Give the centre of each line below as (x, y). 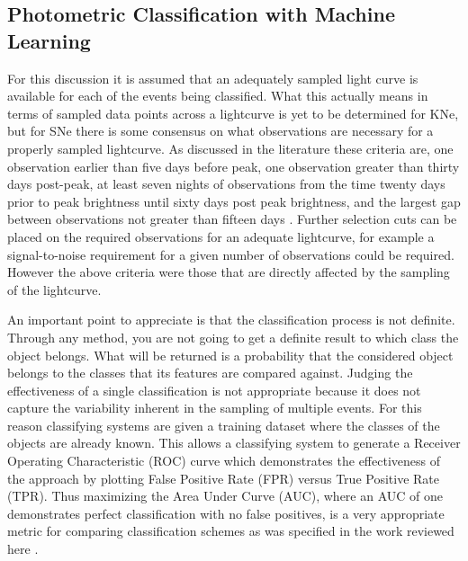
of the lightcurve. (54, 289)
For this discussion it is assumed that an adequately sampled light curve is (213, 78)
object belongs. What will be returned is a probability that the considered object (230, 355)
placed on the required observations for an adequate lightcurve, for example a (221, 236)
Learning (49, 40)
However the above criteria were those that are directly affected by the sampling (229, 272)
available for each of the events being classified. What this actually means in (218, 96)
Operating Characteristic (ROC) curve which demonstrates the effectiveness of (224, 461)
